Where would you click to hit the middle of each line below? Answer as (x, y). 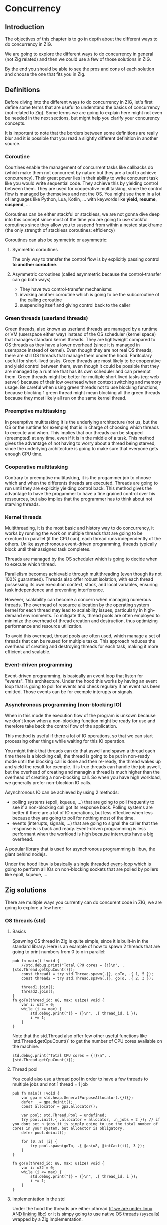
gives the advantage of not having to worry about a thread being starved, (81, 443)
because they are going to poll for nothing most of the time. (74, 818)
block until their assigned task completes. (48, 549)
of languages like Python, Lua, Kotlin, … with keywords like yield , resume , (81, 199)
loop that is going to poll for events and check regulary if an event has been (83, 686)
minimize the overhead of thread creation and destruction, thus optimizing (82, 621)
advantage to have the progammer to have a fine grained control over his (80, 494)
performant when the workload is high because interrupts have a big (83, 834)
